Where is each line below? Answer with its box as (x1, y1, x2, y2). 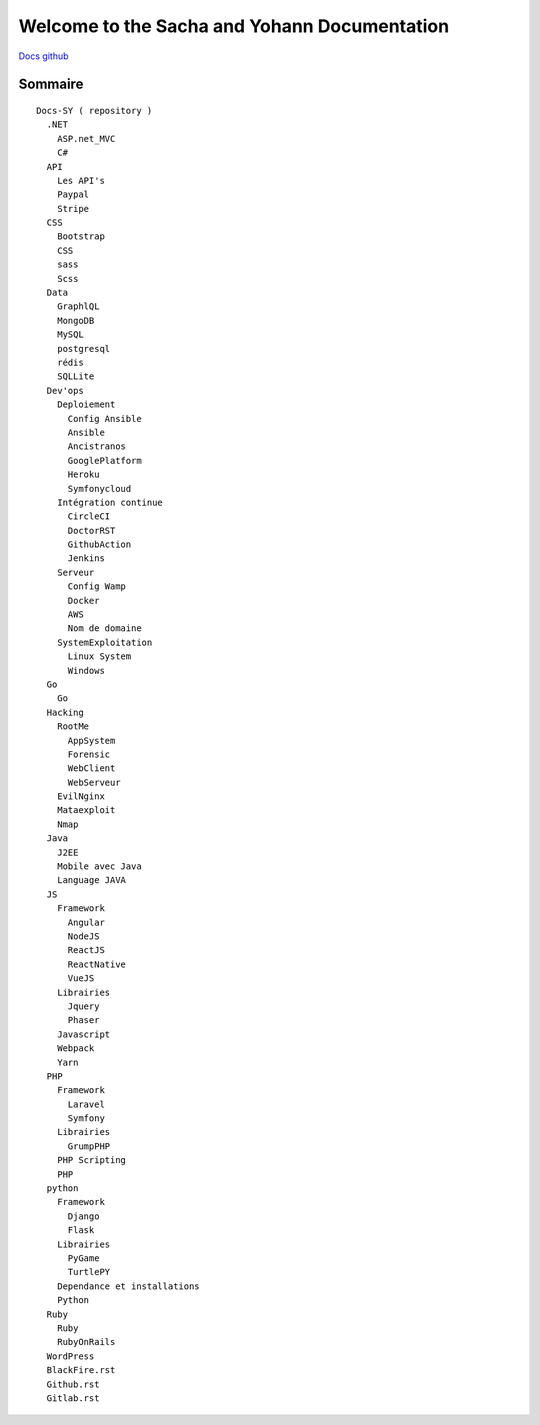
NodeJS (67, 931, 100, 942)
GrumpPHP (67, 1140, 111, 1152)
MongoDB (56, 315, 95, 326)
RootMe (56, 721, 90, 732)
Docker (67, 595, 100, 606)
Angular (67, 916, 105, 928)
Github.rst (46, 1378, 100, 1390)
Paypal (56, 189, 90, 200)
